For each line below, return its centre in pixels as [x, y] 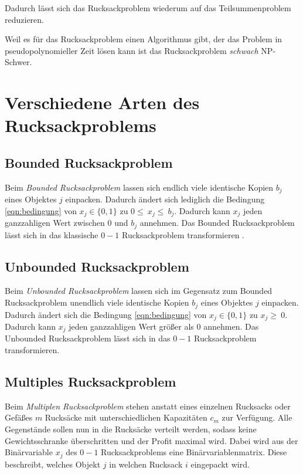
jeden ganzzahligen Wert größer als [131, 326]
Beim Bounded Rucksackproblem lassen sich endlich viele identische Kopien [139, 187]
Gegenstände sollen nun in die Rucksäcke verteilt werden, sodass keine [131, 429]
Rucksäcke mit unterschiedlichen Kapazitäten [126, 417]
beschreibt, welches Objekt [53, 464]
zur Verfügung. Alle [257, 417]
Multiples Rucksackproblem [91, 382]
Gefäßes [19, 417]
